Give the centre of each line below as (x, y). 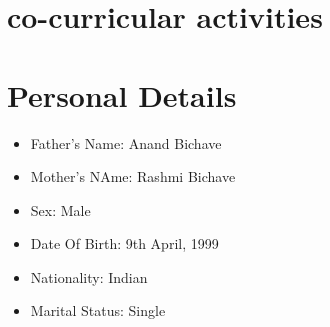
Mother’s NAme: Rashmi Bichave (133, 176)
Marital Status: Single (98, 310)
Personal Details (122, 94)
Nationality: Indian (89, 276)
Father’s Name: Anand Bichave (126, 142)
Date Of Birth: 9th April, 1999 (124, 243)
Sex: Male (60, 209)
